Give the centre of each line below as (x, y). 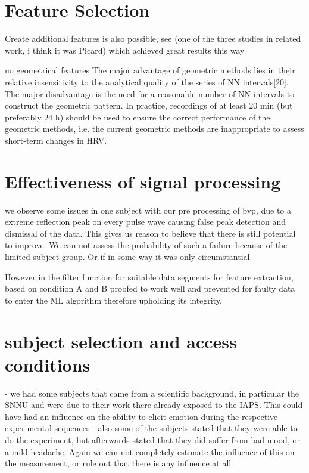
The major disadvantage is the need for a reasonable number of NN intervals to (150, 93)
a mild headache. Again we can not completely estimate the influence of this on (150, 451)
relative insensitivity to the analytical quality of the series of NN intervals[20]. (147, 81)
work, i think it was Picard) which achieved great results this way (125, 50)
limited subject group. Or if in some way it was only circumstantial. (129, 256)
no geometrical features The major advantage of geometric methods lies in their (150, 70)
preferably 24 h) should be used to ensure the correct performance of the (138, 117)
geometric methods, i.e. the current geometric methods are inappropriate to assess (154, 129)
